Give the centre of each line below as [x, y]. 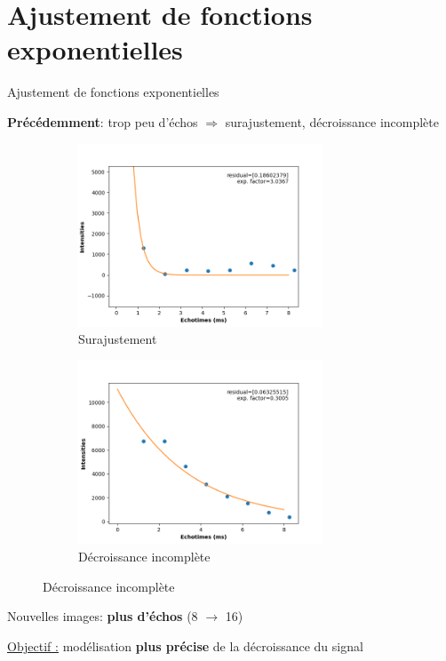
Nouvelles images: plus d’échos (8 [103, 616]
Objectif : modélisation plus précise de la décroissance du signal [185, 645]
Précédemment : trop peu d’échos [103, 121]
